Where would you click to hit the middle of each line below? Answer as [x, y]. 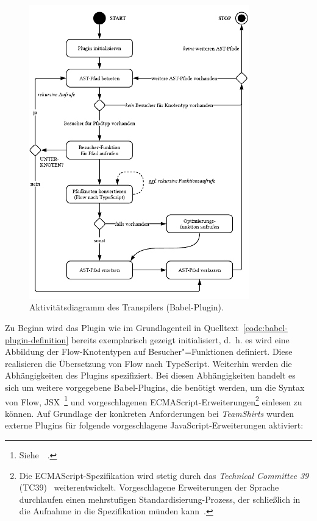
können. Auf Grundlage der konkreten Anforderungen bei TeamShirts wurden [150, 413]
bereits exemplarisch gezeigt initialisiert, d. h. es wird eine [180, 339]
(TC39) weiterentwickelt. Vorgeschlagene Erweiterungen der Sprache [149, 487]
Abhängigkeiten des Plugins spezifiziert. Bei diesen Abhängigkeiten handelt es [150, 375]
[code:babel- [265, 327]
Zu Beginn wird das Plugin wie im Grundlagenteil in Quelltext [122, 327]
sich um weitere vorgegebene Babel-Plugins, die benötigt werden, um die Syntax [155, 387]
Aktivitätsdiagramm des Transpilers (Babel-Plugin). [126, 307]
